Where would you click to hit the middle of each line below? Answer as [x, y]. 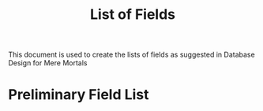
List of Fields [133, 15]
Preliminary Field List [79, 95]
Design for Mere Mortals [48, 63]
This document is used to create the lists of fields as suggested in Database [131, 55]
